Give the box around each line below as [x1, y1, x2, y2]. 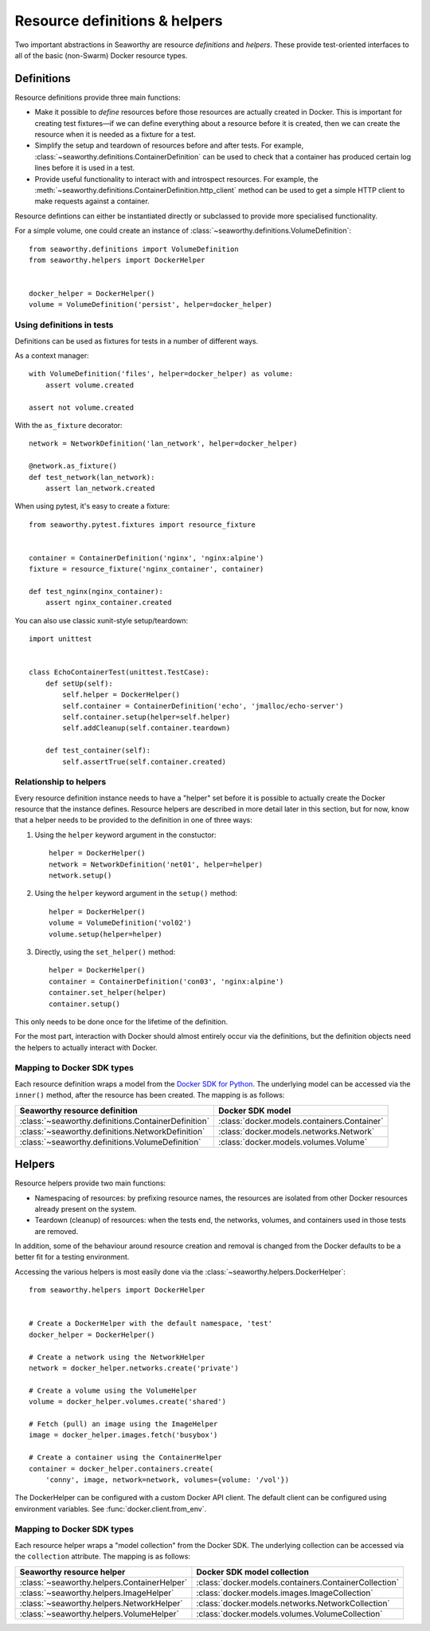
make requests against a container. [34, 196, 150, 206]
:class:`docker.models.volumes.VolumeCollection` [196, 1608, 383, 1619]
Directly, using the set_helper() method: [34, 947, 176, 957]
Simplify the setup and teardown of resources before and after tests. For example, [34, 140, 304, 151]
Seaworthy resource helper [19, 1566, 126, 1578]
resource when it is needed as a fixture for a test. [34, 130, 197, 140]
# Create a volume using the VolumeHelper [29, 1385, 197, 1395]
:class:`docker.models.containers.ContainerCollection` [196, 1577, 400, 1588]
